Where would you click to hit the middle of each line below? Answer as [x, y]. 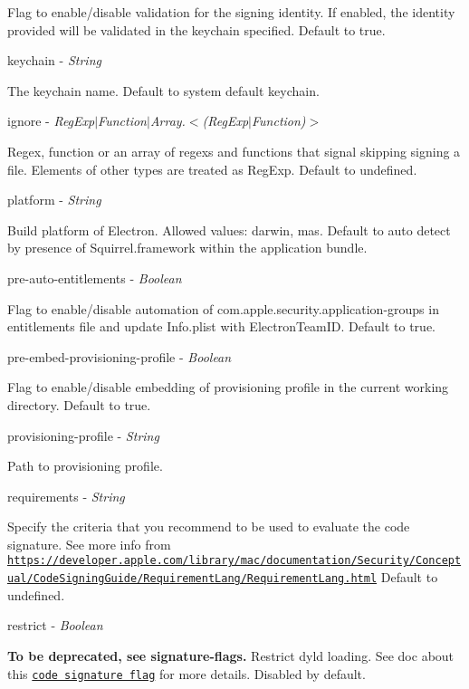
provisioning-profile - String [83, 435]
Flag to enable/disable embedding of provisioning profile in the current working [228, 387]
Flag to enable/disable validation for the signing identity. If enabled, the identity [231, 12]
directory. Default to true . [79, 404]
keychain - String [54, 60]
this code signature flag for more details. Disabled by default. [187, 673]
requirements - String [66, 496]
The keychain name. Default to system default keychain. [163, 90]
